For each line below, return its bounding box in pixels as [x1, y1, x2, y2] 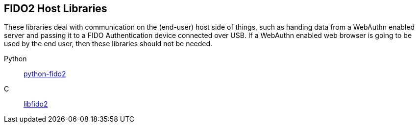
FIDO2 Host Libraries [4, 2, 107, 15]
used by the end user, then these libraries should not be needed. [4, 39, 213, 48]
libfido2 [24, 100, 48, 109]
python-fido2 [24, 70, 66, 78]
